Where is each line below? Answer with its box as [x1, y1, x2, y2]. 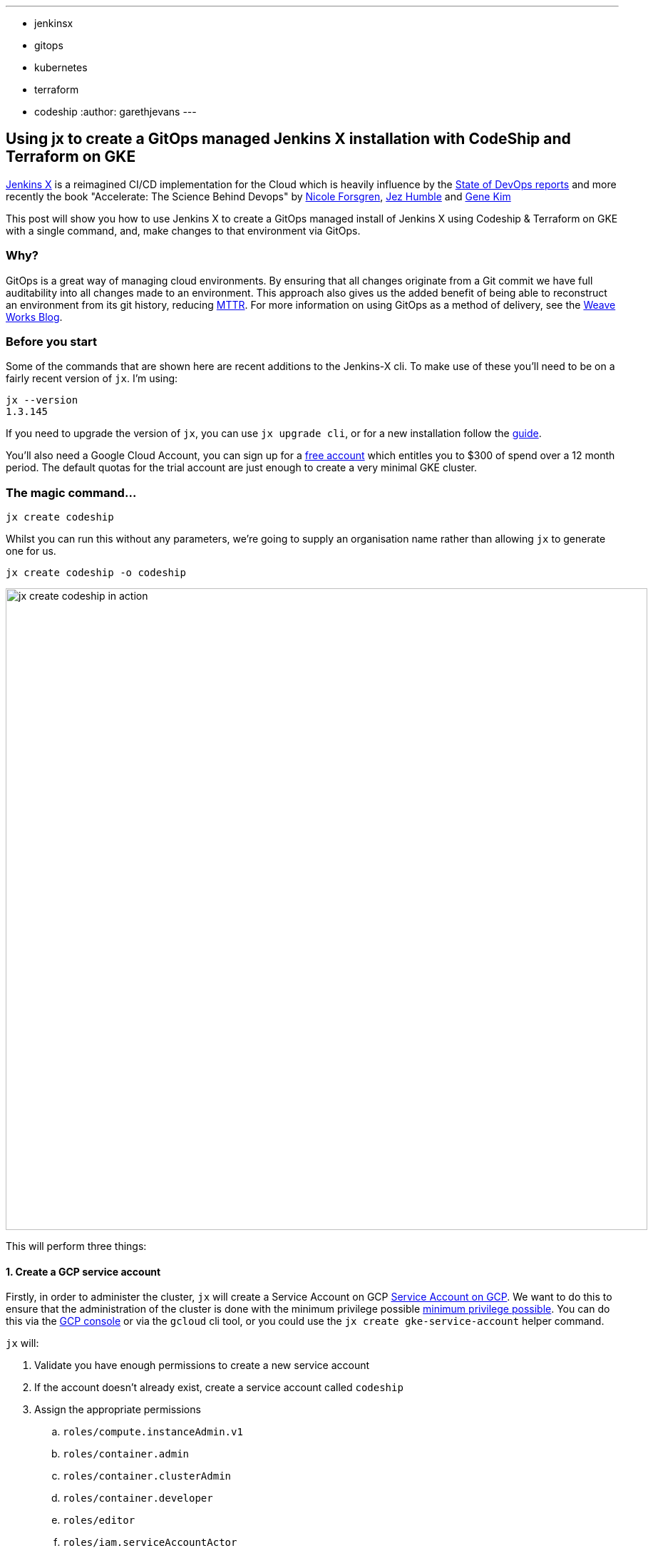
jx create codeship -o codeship [6, 567, 186, 579]
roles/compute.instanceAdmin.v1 [63, 1426, 243, 1438]
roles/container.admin [63, 1448, 190, 1460]
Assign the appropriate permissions [34, 1403, 201, 1416]
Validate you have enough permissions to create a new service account [34, 1359, 370, 1372]
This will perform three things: [6, 1240, 147, 1253]
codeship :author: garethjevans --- [34, 106, 197, 118]
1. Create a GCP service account [6, 1265, 161, 1278]
